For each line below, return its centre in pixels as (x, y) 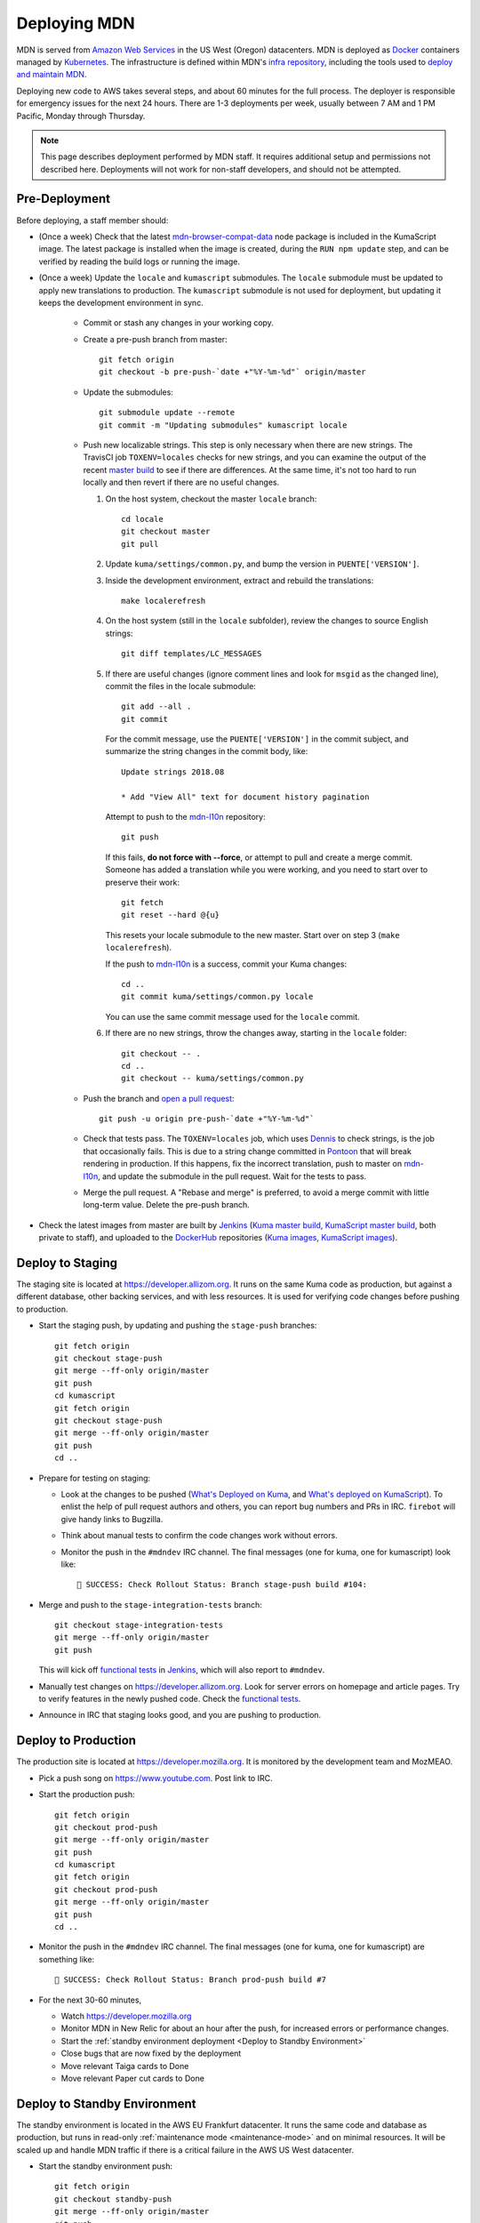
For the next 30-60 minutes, (90, 2000)
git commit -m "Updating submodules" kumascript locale (223, 425)
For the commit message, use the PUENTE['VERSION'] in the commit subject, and (257, 739)
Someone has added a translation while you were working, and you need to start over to (267, 870)
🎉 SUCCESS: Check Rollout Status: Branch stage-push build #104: (222, 1585)
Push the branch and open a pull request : (159, 1098)
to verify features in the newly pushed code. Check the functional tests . (170, 1699)
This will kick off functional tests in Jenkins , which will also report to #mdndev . (182, 1670)
